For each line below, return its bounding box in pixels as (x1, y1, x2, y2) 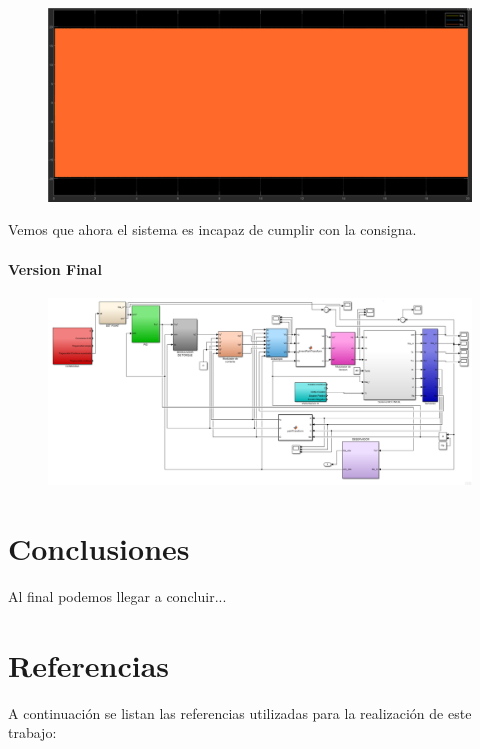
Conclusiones (8, 528, 190, 569)
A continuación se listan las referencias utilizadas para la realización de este (8, 702, 472, 723)
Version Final (8, 258, 102, 279)
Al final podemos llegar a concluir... (8, 586, 227, 607)
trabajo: (8, 722, 57, 743)
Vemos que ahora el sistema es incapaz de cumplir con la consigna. (8, 219, 417, 240)
